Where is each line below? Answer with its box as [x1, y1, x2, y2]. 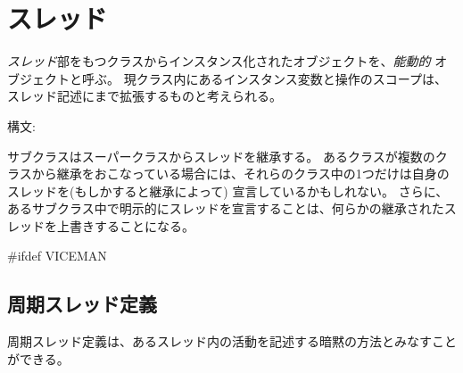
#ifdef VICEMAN [7, 246, 107, 265]
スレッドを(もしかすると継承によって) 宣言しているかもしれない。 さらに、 [7, 181, 449, 200]
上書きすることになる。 [56, 216, 194, 235]
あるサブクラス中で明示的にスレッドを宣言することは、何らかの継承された [7, 199, 444, 218]
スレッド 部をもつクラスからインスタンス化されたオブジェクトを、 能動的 [7, 52, 431, 70]
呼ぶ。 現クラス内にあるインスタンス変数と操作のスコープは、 [81, 69, 447, 87]
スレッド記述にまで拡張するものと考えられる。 [7, 87, 282, 105]
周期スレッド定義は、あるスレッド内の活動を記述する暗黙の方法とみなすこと [7, 332, 457, 351]
